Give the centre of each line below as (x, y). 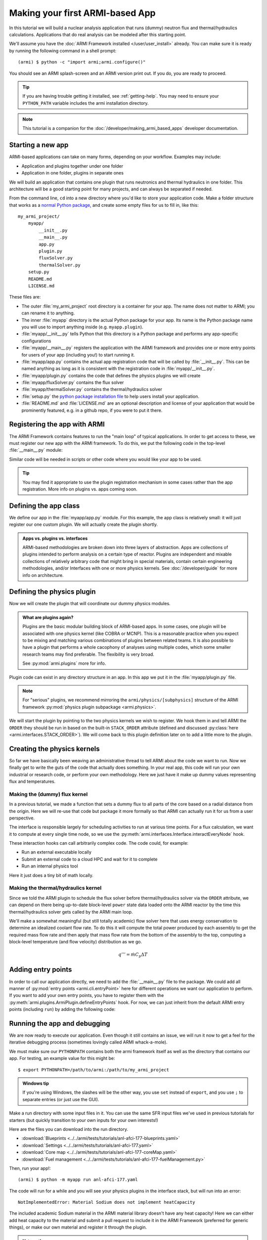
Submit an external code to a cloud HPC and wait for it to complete (89, 859)
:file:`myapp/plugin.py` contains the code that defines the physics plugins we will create (111, 375)
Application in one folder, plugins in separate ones (72, 173)
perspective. (22, 818)
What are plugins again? (48, 617)
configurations (36, 341)
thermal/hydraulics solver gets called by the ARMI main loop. (71, 912)
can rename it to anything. (48, 313)
